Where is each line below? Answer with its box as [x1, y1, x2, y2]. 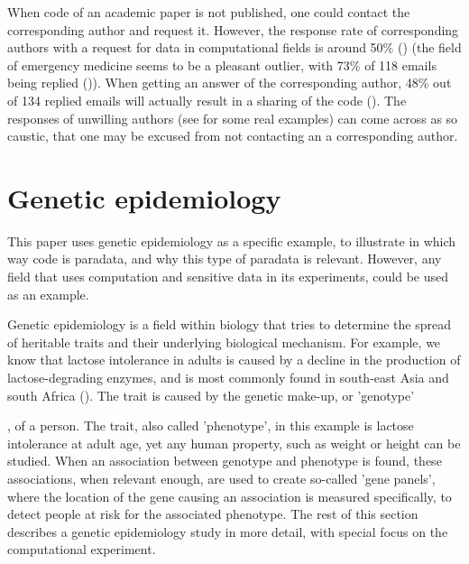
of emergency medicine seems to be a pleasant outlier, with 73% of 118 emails [7, 55, 437, 74]
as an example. [7, 284, 89, 303]
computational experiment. [7, 540, 156, 559]
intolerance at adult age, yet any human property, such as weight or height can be [7, 433, 461, 452]
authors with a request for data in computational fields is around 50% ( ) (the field [7, 38, 462, 57]
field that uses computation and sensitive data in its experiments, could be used [7, 267, 449, 286]
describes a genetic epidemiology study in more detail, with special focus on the [7, 522, 448, 541]
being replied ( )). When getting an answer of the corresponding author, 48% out [7, 73, 452, 92]
